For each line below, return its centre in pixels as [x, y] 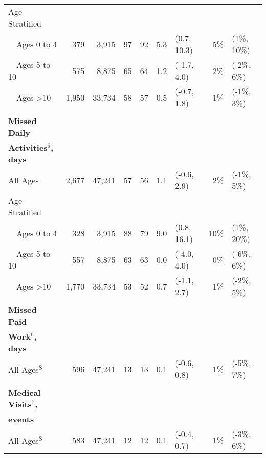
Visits [20, 404]
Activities [28, 147]
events [21, 419]
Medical [25, 392]
